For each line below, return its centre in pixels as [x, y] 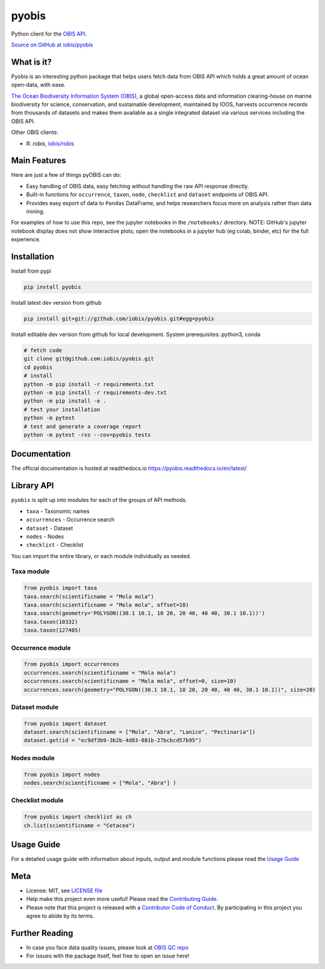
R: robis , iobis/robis [50, 143]
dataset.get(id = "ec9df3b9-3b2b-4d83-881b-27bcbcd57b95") [113, 740]
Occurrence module [41, 647]
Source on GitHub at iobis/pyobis [52, 45]
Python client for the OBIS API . [49, 34]
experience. [26, 240]
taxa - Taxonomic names [58, 511]
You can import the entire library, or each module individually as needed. [101, 556]
